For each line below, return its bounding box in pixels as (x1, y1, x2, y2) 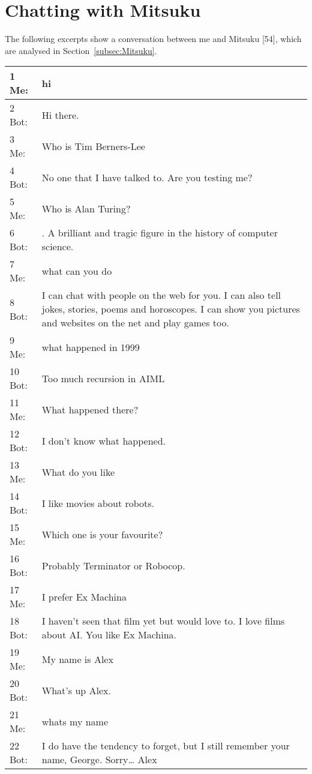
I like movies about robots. (41, 496, 155, 510)
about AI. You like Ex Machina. (41, 628, 176, 642)
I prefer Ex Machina (41, 589, 127, 604)
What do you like (41, 464, 115, 479)
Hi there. (41, 107, 79, 122)
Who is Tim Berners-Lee (41, 139, 145, 153)
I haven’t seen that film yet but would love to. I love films (41, 614, 285, 628)
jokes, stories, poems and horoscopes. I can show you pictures (41, 302, 300, 316)
